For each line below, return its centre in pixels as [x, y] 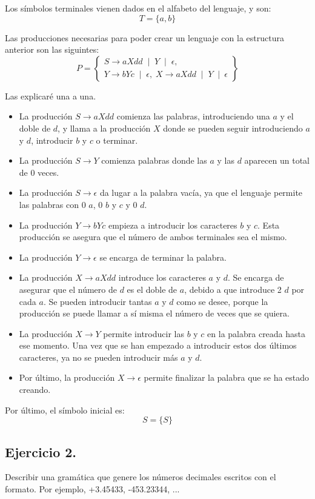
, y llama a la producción [104, 128]
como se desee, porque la [222, 301]
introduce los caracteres [162, 277]
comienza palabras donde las [154, 160]
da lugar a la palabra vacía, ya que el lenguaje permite [201, 193]
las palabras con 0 [52, 204]
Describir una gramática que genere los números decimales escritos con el [141, 477]
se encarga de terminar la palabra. [163, 257]
